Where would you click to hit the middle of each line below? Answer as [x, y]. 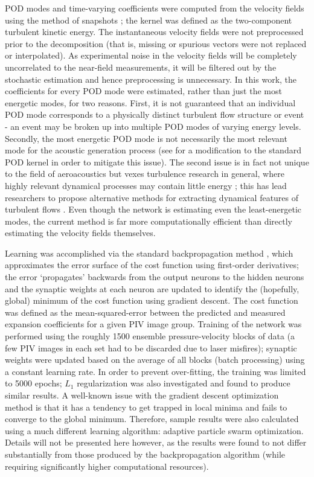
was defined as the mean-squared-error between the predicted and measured [145, 312]
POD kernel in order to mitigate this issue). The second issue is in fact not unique [157, 162]
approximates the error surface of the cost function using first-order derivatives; [152, 265]
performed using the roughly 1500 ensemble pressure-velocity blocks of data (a [150, 336]
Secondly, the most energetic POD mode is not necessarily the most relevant [146, 138]
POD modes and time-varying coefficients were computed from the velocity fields [155, 8]
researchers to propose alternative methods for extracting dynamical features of [152, 197]
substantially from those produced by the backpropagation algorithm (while [145, 454]
